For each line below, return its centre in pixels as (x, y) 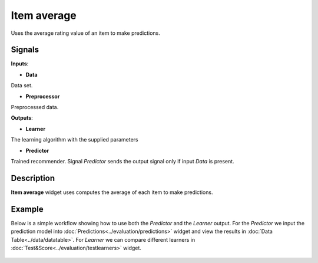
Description (33, 178)
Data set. (22, 86)
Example (27, 209)
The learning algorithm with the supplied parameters (74, 140)
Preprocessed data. (35, 107)
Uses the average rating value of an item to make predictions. (85, 33)
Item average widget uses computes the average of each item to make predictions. (112, 192)
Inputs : (20, 64)
